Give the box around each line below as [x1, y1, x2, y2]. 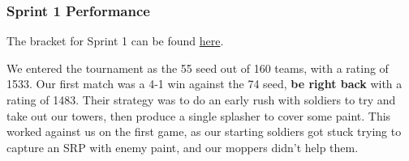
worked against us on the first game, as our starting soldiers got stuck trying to [6, 123, 402, 140]
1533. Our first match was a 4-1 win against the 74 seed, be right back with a [6, 75, 403, 92]
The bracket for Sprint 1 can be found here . [6, 32, 224, 49]
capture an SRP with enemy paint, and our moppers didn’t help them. [6, 138, 359, 155]
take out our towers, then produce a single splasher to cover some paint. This [6, 107, 391, 124]
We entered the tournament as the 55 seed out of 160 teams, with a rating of [6, 59, 389, 76]
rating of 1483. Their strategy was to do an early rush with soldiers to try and [6, 91, 396, 108]
